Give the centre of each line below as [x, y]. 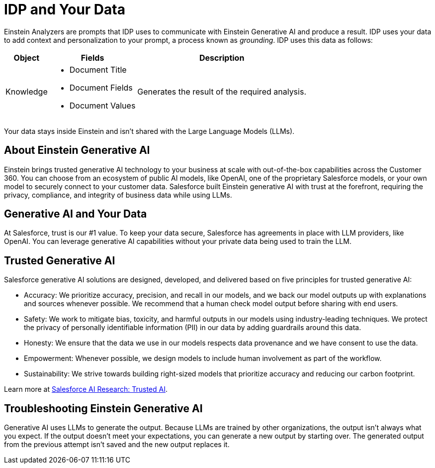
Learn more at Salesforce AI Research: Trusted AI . [86, 389]
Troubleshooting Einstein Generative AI [103, 408]
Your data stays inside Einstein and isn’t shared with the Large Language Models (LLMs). [149, 131]
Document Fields [101, 87]
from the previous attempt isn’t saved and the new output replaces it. [117, 445]
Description [222, 58]
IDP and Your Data [65, 9]
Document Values [102, 105]
